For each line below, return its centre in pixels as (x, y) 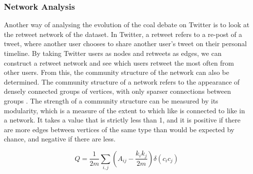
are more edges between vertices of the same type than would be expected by (119, 129)
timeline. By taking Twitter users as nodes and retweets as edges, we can (113, 53)
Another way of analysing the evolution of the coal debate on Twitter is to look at (127, 25)
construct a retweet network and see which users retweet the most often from (119, 62)
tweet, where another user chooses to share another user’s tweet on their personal (126, 43)
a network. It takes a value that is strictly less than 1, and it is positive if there (122, 120)
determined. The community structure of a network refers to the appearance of (122, 81)
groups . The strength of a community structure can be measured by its (111, 100)
